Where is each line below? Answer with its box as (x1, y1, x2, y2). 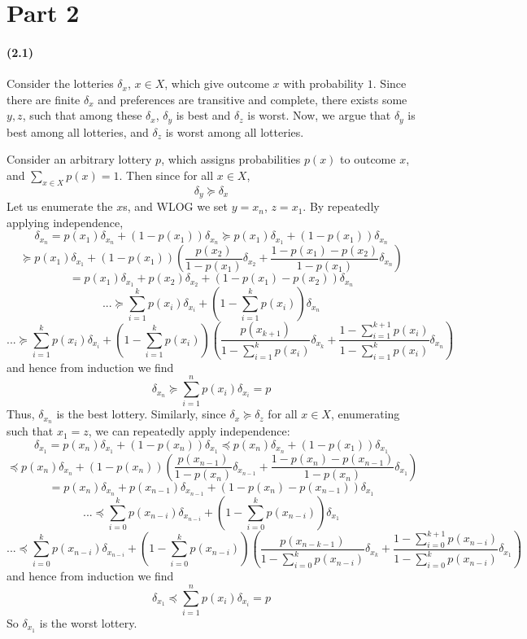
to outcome (340, 151, 396, 168)
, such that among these (22, 107, 142, 124)
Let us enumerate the (7, 198, 113, 215)
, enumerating (330, 405, 400, 422)
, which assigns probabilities (161, 151, 301, 168)
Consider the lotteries (7, 75, 114, 92)
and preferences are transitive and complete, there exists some (98, 90, 407, 107)
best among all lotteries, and (7, 123, 149, 140)
